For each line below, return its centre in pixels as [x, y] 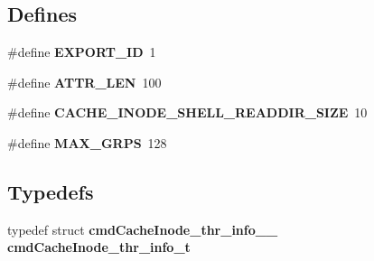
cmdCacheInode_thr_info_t [99, 247]
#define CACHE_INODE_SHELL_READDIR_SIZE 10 [187, 112]
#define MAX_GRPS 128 [87, 142]
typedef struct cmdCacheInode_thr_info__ [143, 229]
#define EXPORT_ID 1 [82, 52]
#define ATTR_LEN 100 [84, 82]
